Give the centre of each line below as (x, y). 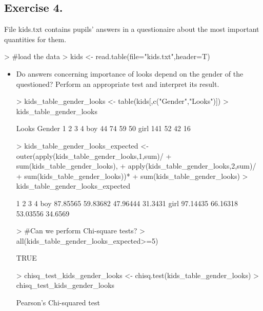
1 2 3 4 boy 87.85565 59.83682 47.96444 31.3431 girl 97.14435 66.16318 (127, 203)
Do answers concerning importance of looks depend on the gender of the (130, 73)
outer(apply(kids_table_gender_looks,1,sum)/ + (94, 155)
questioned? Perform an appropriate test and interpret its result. (118, 84)
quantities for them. (35, 39)
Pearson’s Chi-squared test (58, 303)
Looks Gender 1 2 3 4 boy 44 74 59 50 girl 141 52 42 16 (103, 128)
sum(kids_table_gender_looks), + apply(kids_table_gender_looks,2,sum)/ (136, 166)
